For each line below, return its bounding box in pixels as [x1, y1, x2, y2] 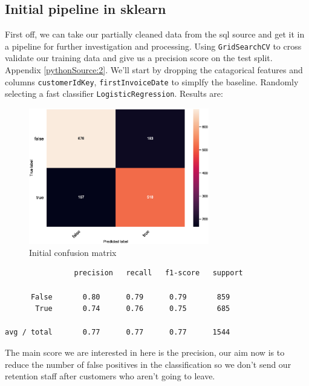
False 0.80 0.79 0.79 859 [30, 292, 230, 301]
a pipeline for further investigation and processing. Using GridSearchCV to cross [5, 39, 302, 52]
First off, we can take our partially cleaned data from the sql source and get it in [5, 28, 305, 41]
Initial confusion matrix [29, 246, 117, 258]
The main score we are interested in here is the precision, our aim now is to [5, 346, 285, 359]
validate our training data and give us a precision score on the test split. [5, 51, 273, 64]
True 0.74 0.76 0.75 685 [35, 304, 230, 313]
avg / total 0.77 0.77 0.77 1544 [5, 328, 230, 337]
